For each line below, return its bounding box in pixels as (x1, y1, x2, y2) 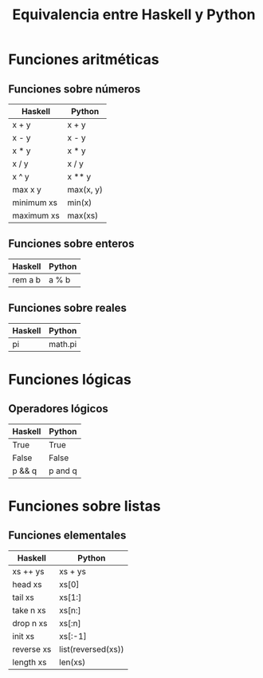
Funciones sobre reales (8, 302, 128, 315)
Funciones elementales (8, 529, 127, 542)
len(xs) (59, 656, 86, 668)
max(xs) (67, 210, 98, 221)
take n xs (12, 605, 46, 616)
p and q (49, 465, 77, 476)
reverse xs (12, 644, 52, 655)
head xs (12, 578, 42, 589)
